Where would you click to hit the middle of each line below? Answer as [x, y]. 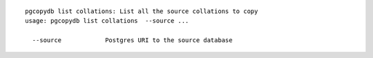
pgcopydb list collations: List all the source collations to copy [142, 11]
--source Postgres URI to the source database [132, 40]
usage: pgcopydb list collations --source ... [107, 21]
